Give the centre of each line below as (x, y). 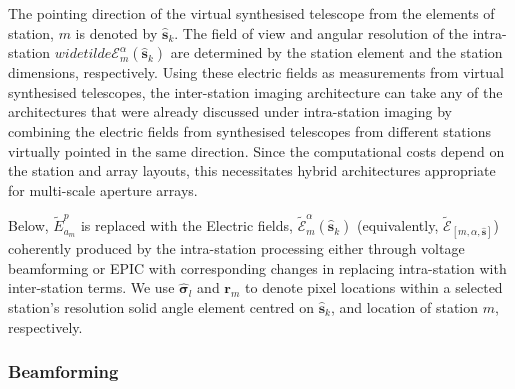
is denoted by (116, 32)
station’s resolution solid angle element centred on (161, 307)
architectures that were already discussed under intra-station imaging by (230, 111)
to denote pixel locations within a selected (374, 287)
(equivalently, (397, 225)
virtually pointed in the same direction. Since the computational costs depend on (256, 150)
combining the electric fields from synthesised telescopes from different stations (249, 130)
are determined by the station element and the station (336, 52)
